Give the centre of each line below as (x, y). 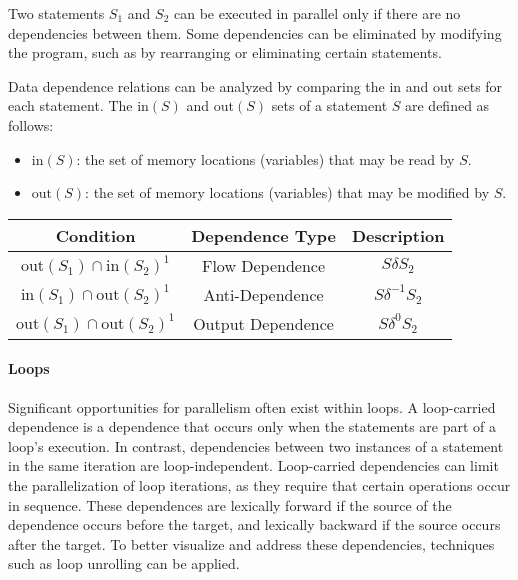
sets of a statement (329, 105)
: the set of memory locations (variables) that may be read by (265, 158)
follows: (31, 124)
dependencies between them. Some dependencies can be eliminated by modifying (255, 32)
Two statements (56, 13)
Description (398, 235)
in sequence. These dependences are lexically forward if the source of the (230, 504)
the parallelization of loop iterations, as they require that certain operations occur (259, 484)
